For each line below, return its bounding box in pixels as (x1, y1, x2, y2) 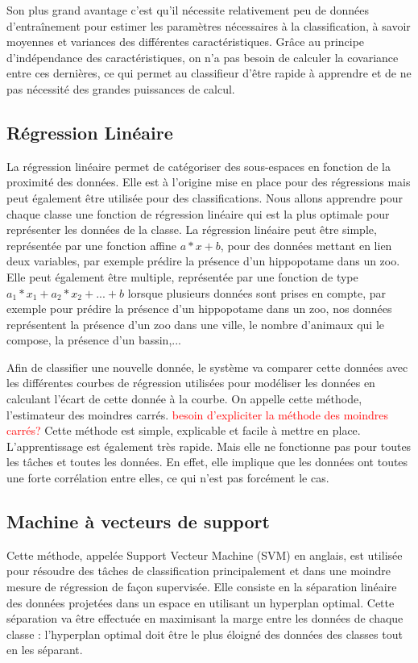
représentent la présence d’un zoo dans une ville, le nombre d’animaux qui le (6, 315, 384, 332)
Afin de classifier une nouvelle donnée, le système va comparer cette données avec (6, 358, 408, 375)
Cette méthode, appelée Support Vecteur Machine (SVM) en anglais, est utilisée (6, 546, 403, 563)
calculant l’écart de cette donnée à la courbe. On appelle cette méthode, (6, 390, 362, 407)
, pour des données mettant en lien (220, 236, 392, 253)
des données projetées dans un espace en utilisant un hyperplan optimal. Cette (6, 594, 395, 611)
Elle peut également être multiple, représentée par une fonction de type (6, 268, 358, 285)
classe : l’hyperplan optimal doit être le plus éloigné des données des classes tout (6, 625, 403, 642)
